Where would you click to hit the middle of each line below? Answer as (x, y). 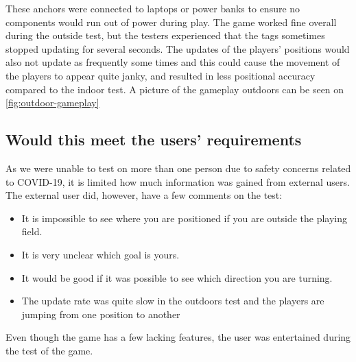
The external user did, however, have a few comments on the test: (144, 195)
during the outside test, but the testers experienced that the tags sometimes (165, 35)
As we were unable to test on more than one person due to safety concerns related (178, 168)
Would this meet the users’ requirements (154, 140)
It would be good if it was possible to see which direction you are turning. (177, 277)
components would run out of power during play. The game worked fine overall (171, 22)
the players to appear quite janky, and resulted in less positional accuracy (161, 75)
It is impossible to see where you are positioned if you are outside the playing (185, 218)
